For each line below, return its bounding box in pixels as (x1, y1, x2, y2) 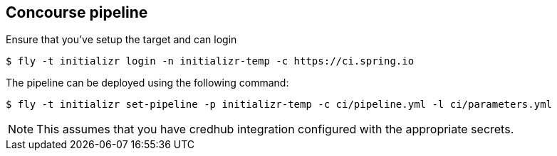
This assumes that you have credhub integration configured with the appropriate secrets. (36, 122, 514, 137)
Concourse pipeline (6, 4, 148, 21)
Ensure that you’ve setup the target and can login (6, 33, 237, 46)
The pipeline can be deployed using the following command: (6, 77, 289, 89)
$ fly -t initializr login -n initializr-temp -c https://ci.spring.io (6, 55, 415, 67)
